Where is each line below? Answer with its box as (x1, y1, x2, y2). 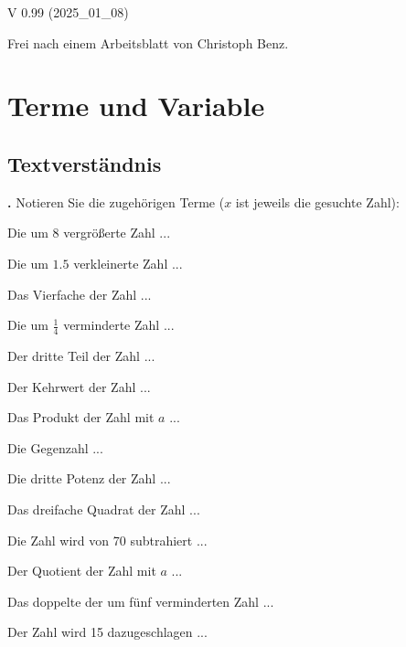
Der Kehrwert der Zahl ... (7, 377, 151, 396)
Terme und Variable (7, 87, 265, 124)
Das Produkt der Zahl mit (7, 408, 155, 427)
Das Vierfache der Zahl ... (7, 284, 152, 303)
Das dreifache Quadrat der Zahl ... (7, 499, 200, 518)
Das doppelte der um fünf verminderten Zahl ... (7, 591, 274, 610)
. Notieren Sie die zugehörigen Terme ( (7, 192, 225, 211)
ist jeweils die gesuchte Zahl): (235, 192, 400, 211)
